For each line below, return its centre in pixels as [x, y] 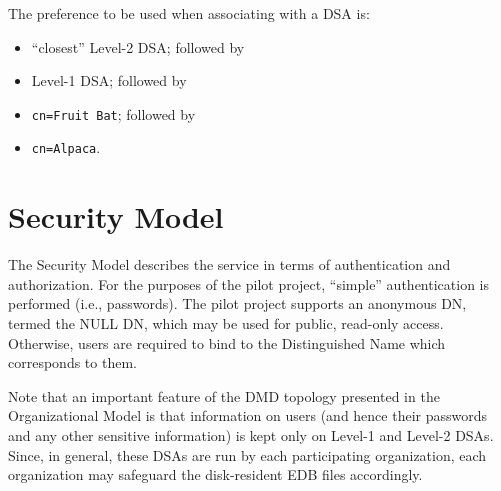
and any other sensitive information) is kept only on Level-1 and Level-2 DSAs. [251, 434]
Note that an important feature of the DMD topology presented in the [224, 395]
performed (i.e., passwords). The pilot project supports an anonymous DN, [237, 303]
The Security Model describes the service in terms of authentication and [229, 264]
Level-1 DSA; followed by [109, 80]
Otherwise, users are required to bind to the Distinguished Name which [227, 342]
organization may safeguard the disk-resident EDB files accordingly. [215, 474]
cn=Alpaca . [66, 147]
